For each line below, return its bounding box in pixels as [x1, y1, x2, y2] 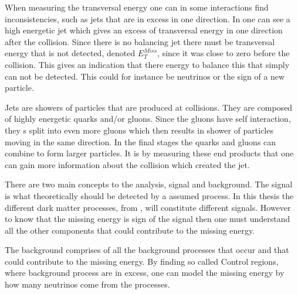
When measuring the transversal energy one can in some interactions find [5, 1, 269, 13]
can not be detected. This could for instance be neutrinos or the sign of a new [5, 70, 285, 82]
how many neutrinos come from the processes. [5, 278, 170, 290]
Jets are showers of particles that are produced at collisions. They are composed [5, 101, 293, 113]
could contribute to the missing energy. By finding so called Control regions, [5, 255, 279, 267]
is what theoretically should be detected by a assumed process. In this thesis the [5, 189, 294, 201]
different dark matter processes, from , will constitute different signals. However [5, 201, 291, 213]
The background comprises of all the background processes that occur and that [5, 244, 289, 256]
